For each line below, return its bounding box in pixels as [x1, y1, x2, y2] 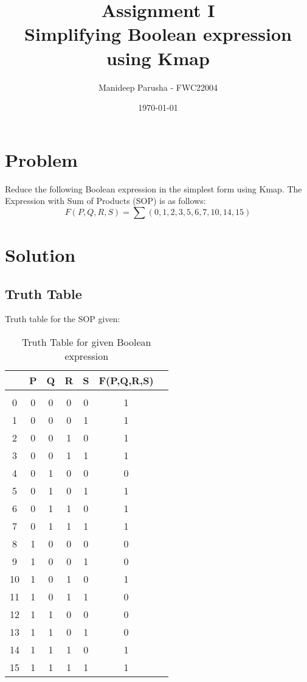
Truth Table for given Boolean [22, 334, 151, 349]
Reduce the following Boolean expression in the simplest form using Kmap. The [5, 182, 302, 195]
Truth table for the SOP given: [5, 312, 120, 325]
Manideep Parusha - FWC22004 [98, 80, 218, 93]
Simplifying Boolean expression [24, 21, 292, 46]
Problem [5, 147, 78, 172]
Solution [5, 242, 76, 267]
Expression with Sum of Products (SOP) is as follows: [5, 194, 206, 207]
